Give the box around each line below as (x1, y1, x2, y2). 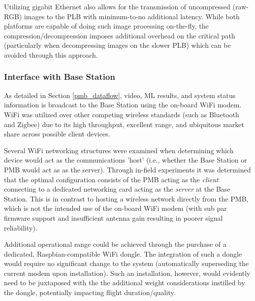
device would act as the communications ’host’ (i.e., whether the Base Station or (4, 155, 247, 165)
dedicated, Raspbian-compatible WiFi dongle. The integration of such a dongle (4, 248, 242, 259)
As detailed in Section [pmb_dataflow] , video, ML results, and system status (4, 90, 236, 100)
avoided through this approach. (4, 49, 98, 60)
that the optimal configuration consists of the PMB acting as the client (4, 174, 219, 184)
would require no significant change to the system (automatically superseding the (4, 258, 249, 268)
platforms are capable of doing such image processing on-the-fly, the (4, 21, 209, 31)
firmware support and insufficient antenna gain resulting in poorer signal (4, 212, 223, 223)
